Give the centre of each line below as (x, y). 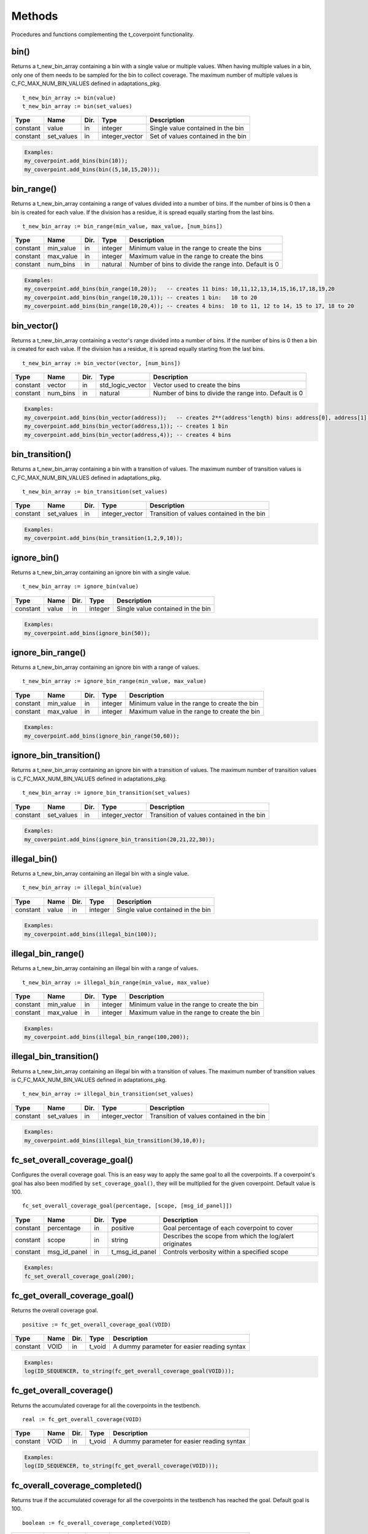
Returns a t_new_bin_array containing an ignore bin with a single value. (101, 572)
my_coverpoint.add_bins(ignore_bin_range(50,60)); (102, 736)
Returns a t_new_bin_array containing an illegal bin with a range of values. (105, 968)
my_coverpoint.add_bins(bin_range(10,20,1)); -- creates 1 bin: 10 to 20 (141, 297)
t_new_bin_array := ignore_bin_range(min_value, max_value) (114, 681)
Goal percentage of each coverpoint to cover (228, 1228)
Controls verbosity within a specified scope (225, 1252)
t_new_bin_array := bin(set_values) (77, 106)
